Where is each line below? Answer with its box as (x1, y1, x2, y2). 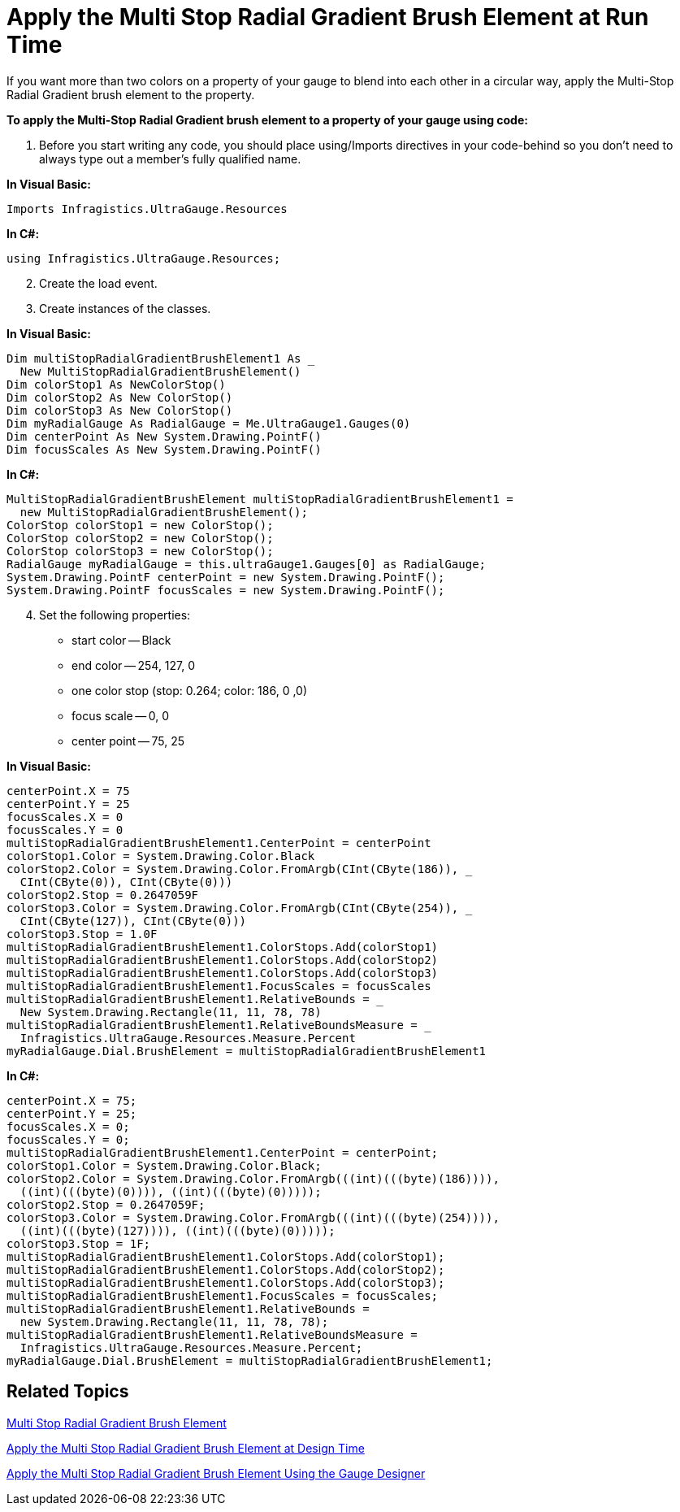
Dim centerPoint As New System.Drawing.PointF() (6, 429, 322, 443)
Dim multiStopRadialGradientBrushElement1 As (6, 351, 301, 365)
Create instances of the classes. (39, 301, 211, 315)
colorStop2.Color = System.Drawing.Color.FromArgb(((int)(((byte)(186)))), (6, 1171, 500, 1185)
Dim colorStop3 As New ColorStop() (6, 403, 233, 417)
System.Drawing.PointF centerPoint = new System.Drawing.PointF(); (6, 570, 445, 584)
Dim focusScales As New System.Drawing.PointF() (6, 442, 322, 456)
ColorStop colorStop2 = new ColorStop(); (6, 531, 274, 545)
